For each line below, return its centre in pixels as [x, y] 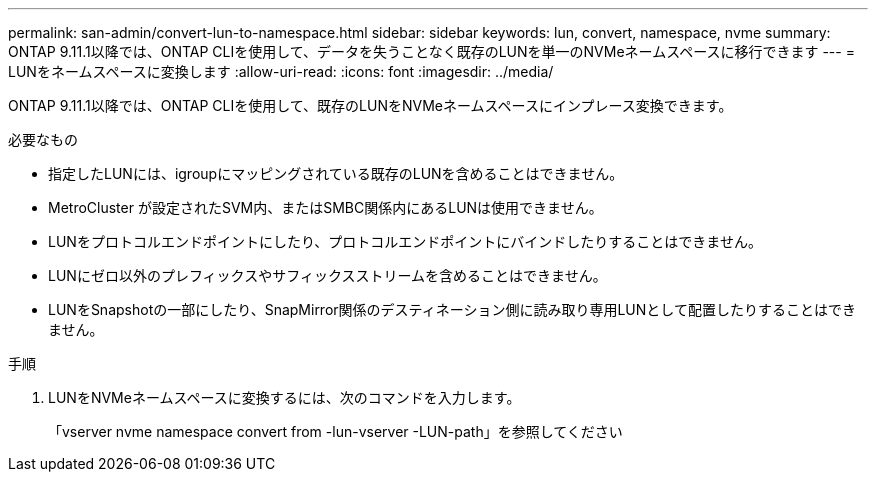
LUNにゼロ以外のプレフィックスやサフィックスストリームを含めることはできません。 [327, 275]
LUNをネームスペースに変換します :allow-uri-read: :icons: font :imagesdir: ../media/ [281, 71]
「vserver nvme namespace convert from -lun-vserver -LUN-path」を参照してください [335, 431]
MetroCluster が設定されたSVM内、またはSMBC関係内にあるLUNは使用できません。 [325, 207]
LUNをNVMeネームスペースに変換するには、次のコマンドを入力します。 [284, 397]
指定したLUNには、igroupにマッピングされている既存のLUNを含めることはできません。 [336, 173]
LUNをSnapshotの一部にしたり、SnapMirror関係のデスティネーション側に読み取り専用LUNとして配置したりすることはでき [452, 309]
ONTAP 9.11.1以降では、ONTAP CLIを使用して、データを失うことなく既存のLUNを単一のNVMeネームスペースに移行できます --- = [431, 51]
